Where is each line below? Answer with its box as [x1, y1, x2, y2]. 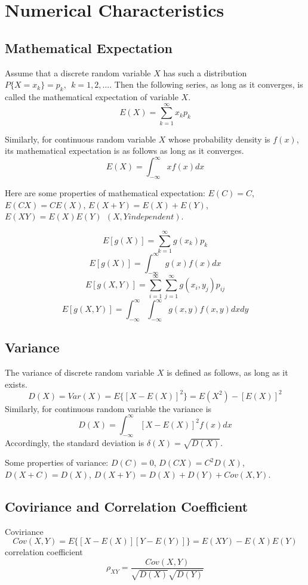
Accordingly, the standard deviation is [5, 436, 144, 448]
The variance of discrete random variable [5, 366, 155, 378]
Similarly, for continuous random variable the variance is [5, 402, 212, 414]
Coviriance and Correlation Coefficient [5, 497, 248, 515]
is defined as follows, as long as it [167, 366, 288, 378]
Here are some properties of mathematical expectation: [5, 187, 205, 199]
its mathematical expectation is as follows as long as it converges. [5, 144, 244, 157]
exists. [5, 377, 27, 390]
